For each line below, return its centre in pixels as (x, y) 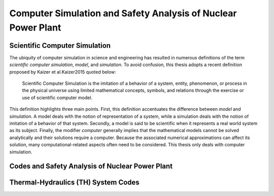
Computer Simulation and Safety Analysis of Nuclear (123, 13)
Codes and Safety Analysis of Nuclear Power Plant (91, 166)
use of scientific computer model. (57, 97)
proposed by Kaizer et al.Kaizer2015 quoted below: (63, 72)
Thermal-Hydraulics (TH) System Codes (74, 183)
